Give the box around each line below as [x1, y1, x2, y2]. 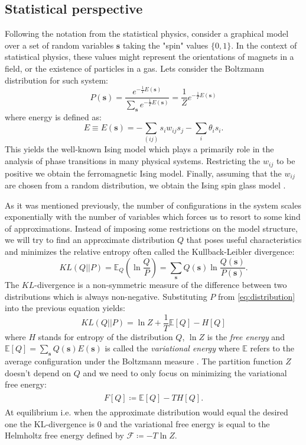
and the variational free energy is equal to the [104, 417, 270, 430]
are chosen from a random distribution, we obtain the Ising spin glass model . [5, 178, 286, 191]
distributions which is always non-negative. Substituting [5, 290, 207, 302]
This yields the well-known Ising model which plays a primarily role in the [5, 143, 274, 155]
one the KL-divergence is [5, 417, 95, 430]
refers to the [250, 342, 294, 354]
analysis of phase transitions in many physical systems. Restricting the [5, 155, 261, 167]
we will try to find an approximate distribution [5, 233, 175, 246]
